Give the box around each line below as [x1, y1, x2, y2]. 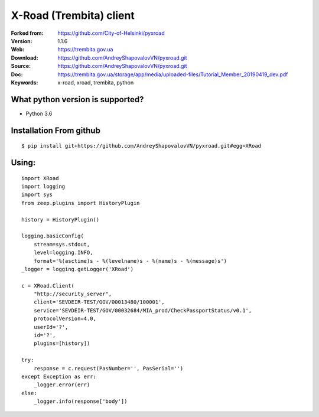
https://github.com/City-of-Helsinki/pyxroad [57, 30, 165, 37]
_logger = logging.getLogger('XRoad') [21, 266, 134, 272]
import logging [21, 183, 66, 190]
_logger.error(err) [33, 382, 90, 388]
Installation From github [11, 125, 100, 135]
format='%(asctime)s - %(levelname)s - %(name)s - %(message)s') [33, 258, 227, 264]
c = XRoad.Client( [21, 282, 75, 289]
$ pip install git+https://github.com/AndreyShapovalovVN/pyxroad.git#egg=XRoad [21, 142, 262, 149]
